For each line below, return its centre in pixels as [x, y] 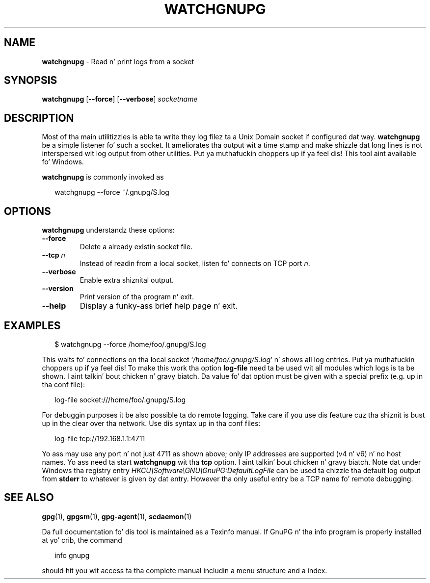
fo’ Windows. [63, 162]
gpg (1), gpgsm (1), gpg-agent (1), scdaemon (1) [117, 516]
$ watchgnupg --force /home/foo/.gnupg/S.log [130, 344]
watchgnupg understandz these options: [108, 230]
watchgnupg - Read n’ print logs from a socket [118, 61]
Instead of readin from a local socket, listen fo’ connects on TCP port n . [195, 264]
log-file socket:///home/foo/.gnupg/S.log [120, 399]
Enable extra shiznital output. [127, 280]
